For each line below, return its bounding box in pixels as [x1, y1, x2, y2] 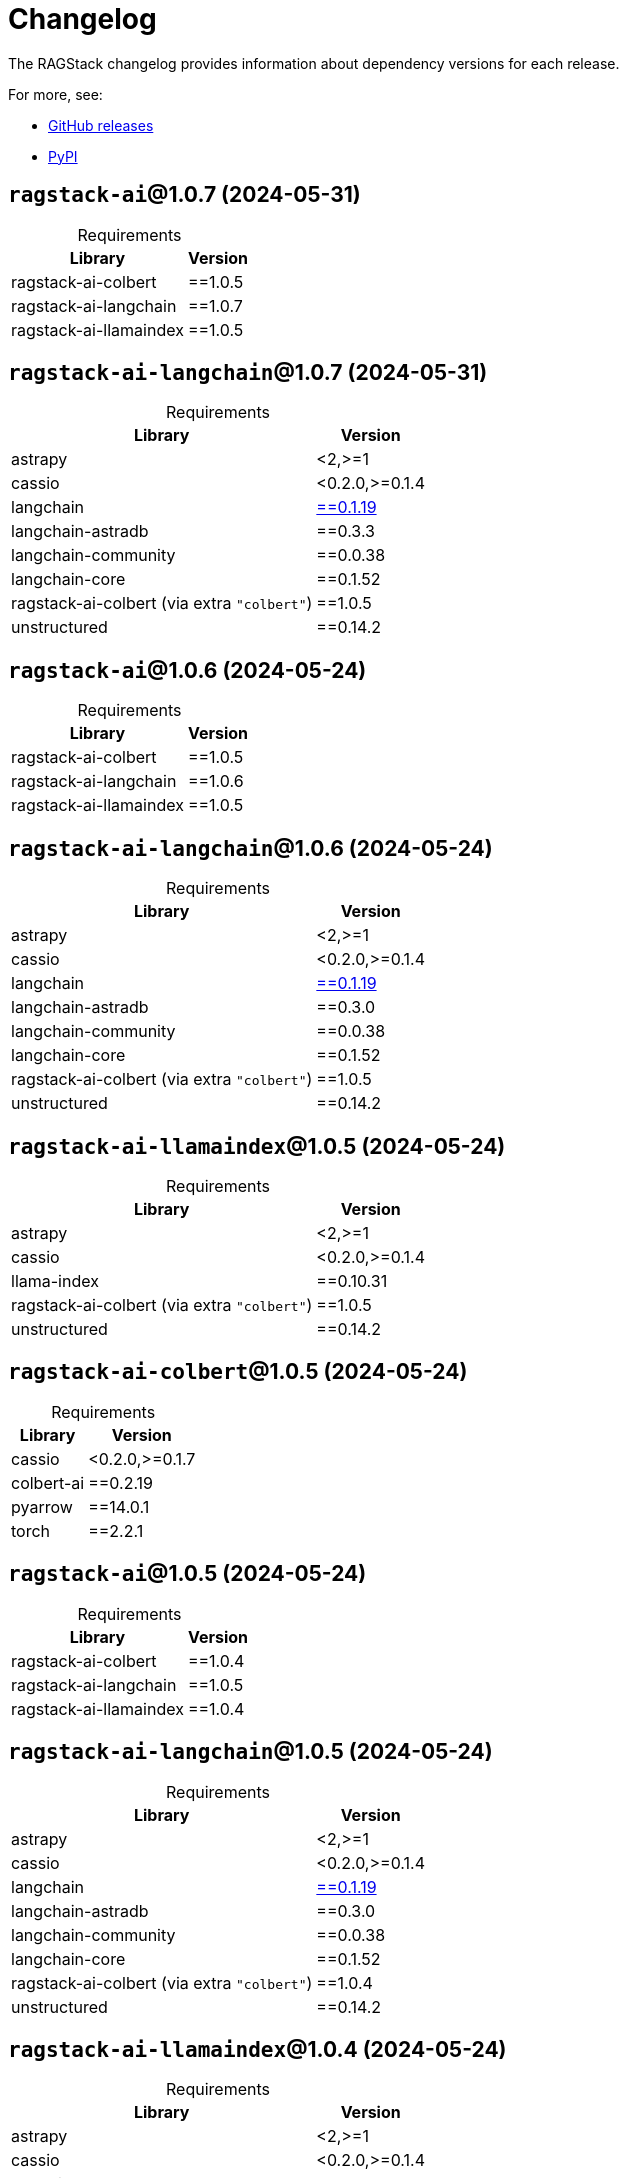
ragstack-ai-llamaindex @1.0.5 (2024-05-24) [8, 1133, 506, 1159]
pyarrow [11, 1496, 73, 1517]
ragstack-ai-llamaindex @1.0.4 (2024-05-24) [8, 2036, 507, 2062]
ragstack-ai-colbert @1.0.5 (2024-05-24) [8, 1359, 468, 1385]
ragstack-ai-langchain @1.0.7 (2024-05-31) [8, 360, 488, 386]
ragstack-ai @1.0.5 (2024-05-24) [8, 1561, 367, 1587]
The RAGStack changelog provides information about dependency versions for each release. [8, 54, 620, 72]
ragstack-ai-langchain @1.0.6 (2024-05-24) [8, 835, 493, 861]
